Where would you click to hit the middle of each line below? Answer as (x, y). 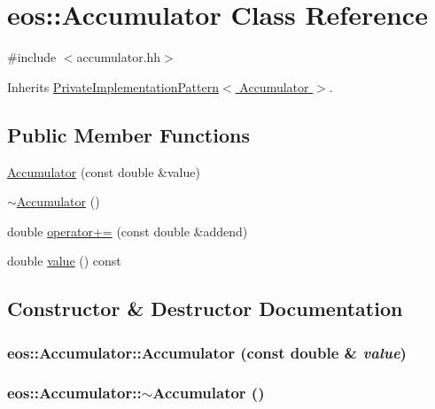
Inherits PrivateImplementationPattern (113, 86)
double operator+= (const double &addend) (128, 231)
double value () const (64, 261)
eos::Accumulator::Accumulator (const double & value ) (207, 352)
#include (32, 57)
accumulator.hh (119, 57)
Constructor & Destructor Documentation (205, 309)
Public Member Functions (128, 134)
